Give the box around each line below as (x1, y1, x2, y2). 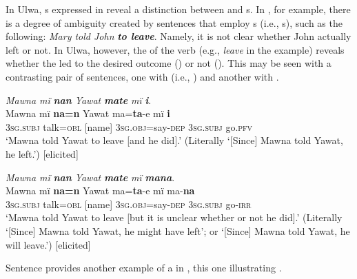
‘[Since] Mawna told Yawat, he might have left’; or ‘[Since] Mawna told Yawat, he (6, 223, 350, 238)
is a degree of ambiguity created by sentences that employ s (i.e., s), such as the (6, 15, 343, 30)
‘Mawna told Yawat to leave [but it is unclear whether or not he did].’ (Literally (6, 210, 343, 225)
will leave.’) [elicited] (6, 237, 91, 251)
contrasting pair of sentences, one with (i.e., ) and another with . (6, 69, 279, 83)
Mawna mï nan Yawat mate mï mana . (6, 169, 175, 184)
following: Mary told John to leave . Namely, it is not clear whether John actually (6, 29, 351, 43)
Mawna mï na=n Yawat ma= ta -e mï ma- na (6, 183, 195, 198)
